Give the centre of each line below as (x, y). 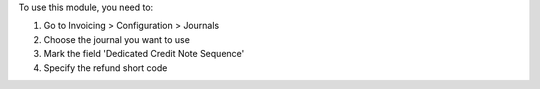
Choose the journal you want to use (116, 39)
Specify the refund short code (105, 67)
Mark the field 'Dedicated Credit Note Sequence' (144, 54)
